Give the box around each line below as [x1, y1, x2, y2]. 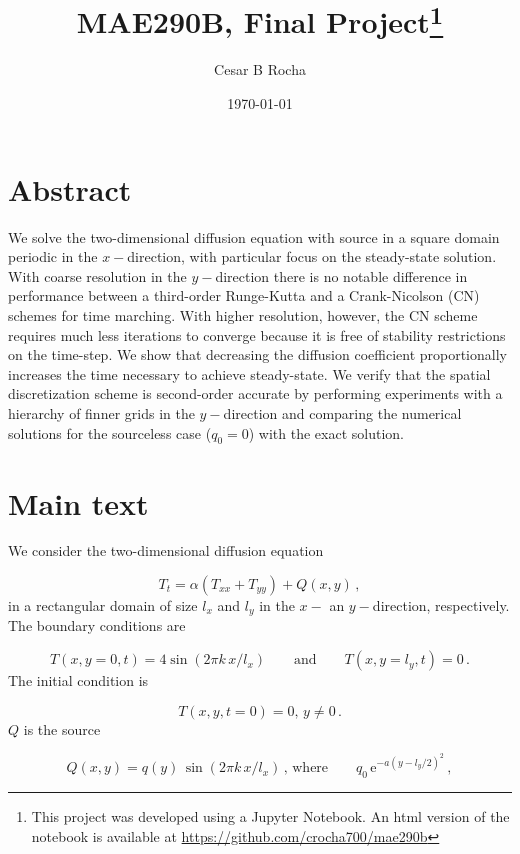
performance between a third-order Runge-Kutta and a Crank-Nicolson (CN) [8, 285, 480, 306]
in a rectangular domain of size [8, 595, 198, 616]
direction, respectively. [372, 595, 510, 616]
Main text [8, 482, 149, 523]
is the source [23, 718, 101, 739]
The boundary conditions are [8, 615, 186, 636]
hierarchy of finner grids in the [8, 402, 195, 423]
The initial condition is [8, 670, 149, 691]
